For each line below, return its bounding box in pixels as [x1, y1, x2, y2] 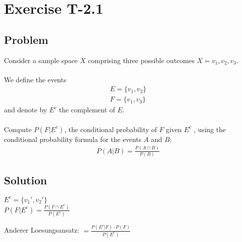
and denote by [4, 104, 47, 115]
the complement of [59, 104, 115, 115]
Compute [4, 124, 32, 134]
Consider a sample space [4, 55, 78, 65]
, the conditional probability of [64, 124, 157, 134]
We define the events [4, 74, 67, 84]
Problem [4, 32, 48, 47]
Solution [4, 173, 47, 188]
